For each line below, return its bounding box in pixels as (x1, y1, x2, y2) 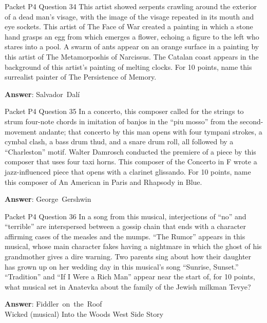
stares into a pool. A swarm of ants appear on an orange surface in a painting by (5, 41, 259, 52)
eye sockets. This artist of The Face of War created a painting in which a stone (5, 21, 253, 32)
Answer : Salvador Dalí (5, 88, 80, 99)
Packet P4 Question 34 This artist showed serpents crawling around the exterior (5, 1, 257, 11)
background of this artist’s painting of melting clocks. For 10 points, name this (5, 61, 252, 72)
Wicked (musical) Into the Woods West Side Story (5, 309, 164, 319)
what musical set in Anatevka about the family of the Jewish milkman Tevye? (5, 281, 251, 292)
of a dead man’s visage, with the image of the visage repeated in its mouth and (5, 11, 254, 22)
